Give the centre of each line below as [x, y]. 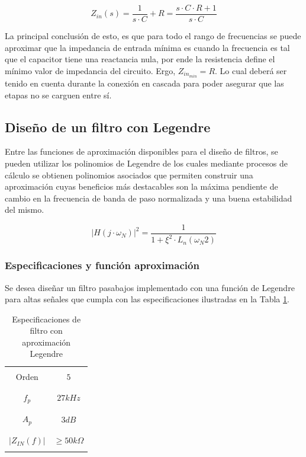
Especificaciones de [46, 319]
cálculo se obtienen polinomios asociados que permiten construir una [129, 175]
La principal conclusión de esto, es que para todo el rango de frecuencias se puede [153, 36]
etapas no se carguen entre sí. [58, 95]
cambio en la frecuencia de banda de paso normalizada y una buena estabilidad [149, 198]
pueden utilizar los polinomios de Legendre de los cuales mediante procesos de [146, 163]
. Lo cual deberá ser [251, 70]
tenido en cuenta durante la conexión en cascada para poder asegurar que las [144, 83]
